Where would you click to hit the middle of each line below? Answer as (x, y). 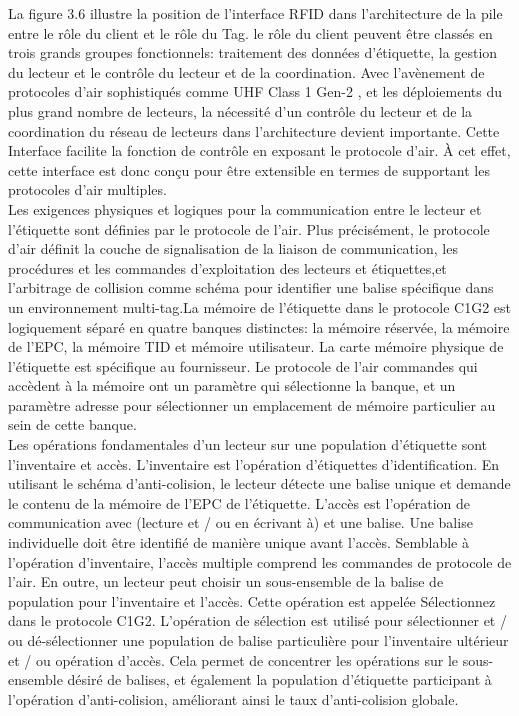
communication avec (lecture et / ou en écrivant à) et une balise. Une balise (240, 522)
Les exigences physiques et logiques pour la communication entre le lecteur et (245, 208)
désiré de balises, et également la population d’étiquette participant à (279, 679)
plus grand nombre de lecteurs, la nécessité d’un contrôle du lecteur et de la (240, 110)
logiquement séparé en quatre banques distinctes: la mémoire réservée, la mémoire (259, 326)
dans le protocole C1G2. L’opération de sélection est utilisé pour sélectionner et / (257, 620)
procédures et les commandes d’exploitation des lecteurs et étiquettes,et (227, 267)
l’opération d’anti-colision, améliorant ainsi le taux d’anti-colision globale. (233, 698)
